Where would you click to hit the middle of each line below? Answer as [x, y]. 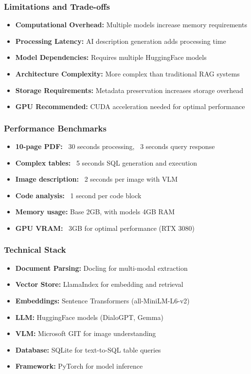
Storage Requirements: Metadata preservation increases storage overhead [129, 90]
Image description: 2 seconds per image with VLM [96, 179]
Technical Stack [35, 250]
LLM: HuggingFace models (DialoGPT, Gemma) [89, 317]
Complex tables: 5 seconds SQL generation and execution [106, 162]
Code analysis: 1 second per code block [78, 195]
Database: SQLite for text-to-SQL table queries [88, 349]
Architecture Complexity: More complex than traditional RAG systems [127, 74]
